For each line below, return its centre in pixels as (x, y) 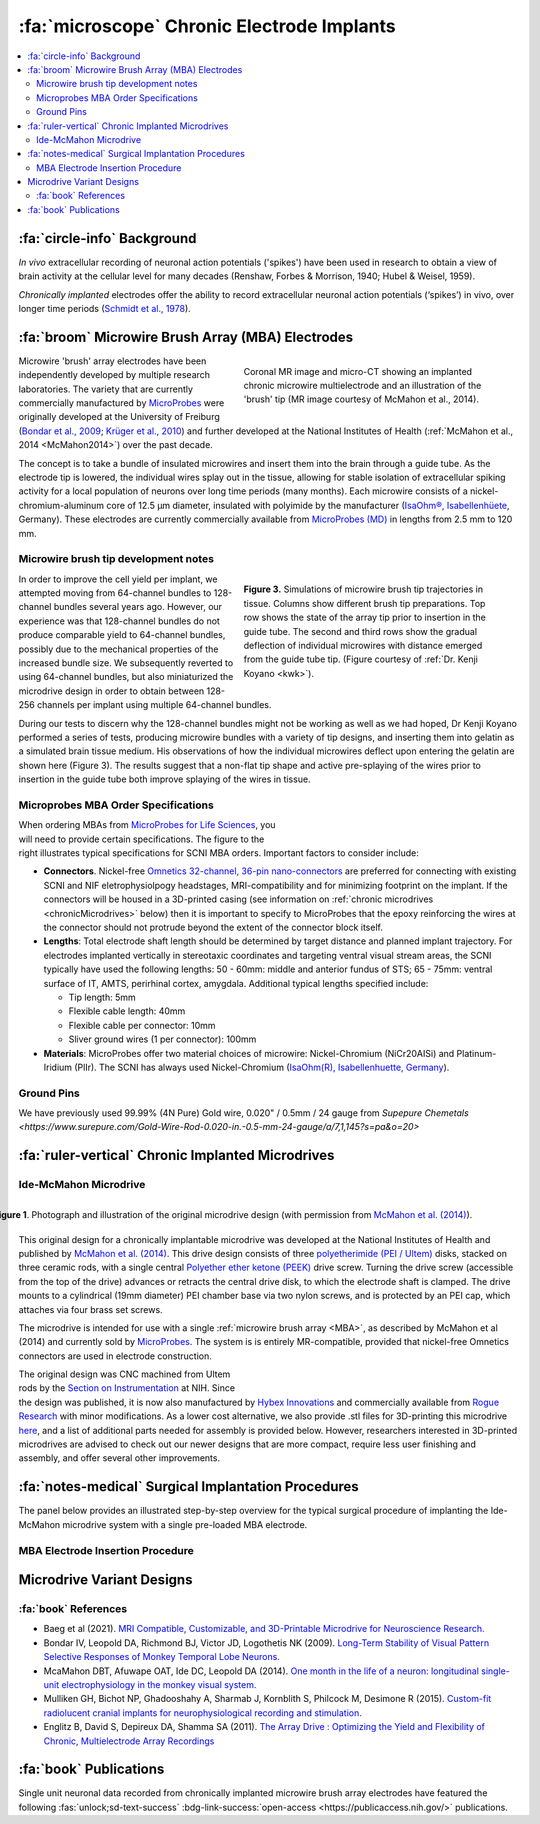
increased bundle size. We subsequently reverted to (126, 663)
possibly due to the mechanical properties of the (118, 649)
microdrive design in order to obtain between (111, 691)
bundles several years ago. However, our (138, 607)
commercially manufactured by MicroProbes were (121, 403)
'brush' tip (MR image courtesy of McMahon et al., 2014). (361, 399)
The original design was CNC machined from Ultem (124, 1374)
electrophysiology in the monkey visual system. (159, 1685)
